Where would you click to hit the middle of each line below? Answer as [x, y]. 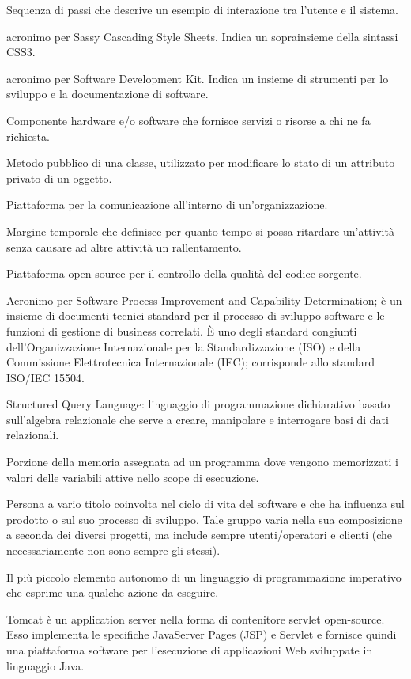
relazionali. [33, 435]
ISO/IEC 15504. [45, 377]
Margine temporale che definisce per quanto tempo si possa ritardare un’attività [200, 231]
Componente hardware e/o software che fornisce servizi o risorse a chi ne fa [189, 120]
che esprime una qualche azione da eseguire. [113, 592]
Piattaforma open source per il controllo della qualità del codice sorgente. [184, 273]
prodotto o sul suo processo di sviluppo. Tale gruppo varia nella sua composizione [204, 519]
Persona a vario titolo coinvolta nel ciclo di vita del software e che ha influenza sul [205, 504]
